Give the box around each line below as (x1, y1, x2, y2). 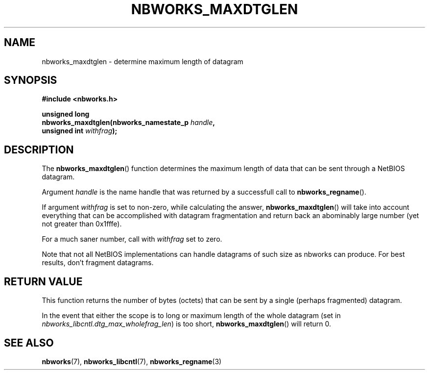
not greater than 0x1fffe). (42, 220, 122, 228)
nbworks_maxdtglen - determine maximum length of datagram (42, 57, 243, 66)
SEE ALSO (4, 336, 54, 349)
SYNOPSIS (4, 74, 57, 87)
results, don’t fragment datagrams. (42, 258, 154, 267)
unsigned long (42, 110, 90, 119)
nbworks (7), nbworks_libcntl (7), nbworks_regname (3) (42, 357, 222, 366)
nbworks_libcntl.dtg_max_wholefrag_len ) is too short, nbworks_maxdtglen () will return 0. (42, 320, 332, 328)
